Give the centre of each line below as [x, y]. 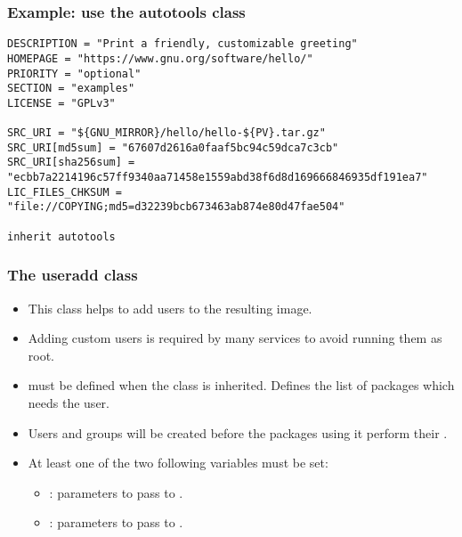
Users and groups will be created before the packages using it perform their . [238, 432]
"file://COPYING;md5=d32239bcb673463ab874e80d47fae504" [176, 207]
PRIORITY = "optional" [74, 73]
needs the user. [69, 403]
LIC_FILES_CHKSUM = [65, 192]
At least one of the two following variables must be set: [178, 463]
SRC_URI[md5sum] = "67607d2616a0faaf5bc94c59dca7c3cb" [173, 147]
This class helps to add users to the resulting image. [170, 308]
